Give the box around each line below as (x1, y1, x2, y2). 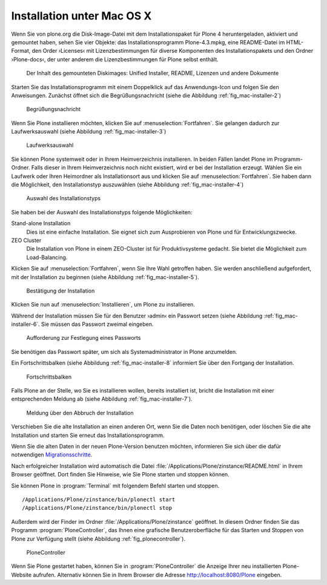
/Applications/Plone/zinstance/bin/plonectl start (22, 496, 176, 503)
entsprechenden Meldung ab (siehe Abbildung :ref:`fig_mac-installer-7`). (11, 395, 193, 403)
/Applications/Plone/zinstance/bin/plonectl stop (22, 504, 173, 512)
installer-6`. (11, 320, 40, 328)
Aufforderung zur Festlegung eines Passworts (26, 334, 141, 342)
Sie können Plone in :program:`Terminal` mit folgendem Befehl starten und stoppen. (11, 482, 220, 489)
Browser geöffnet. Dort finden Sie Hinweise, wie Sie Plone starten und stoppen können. (11, 471, 230, 478)
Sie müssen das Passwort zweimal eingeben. (41, 320, 154, 328)
